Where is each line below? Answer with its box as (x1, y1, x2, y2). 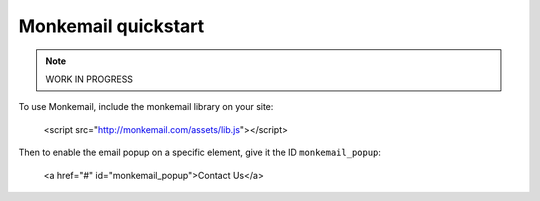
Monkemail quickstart (18, 15, 205, 37)
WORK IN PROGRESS (45, 73, 134, 85)
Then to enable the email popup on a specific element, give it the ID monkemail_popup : (18, 146, 382, 159)
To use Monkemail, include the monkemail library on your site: (18, 101, 274, 113)
